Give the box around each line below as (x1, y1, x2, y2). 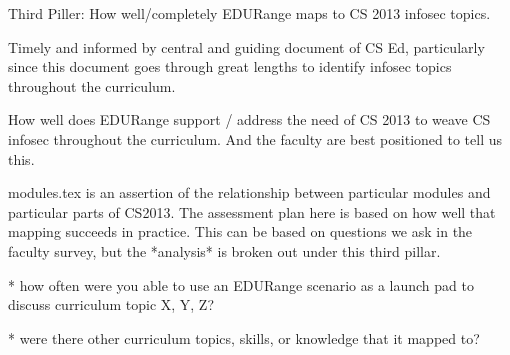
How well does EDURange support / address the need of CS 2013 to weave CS (8, 109, 491, 130)
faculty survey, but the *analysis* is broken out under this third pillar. (8, 240, 441, 261)
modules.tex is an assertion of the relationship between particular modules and (8, 182, 491, 203)
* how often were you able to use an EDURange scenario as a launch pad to (8, 274, 474, 295)
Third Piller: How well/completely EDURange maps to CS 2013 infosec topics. (8, 3, 491, 23)
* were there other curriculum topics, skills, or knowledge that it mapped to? (8, 327, 480, 348)
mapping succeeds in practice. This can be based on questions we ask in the (8, 221, 473, 242)
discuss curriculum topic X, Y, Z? (8, 294, 215, 315)
